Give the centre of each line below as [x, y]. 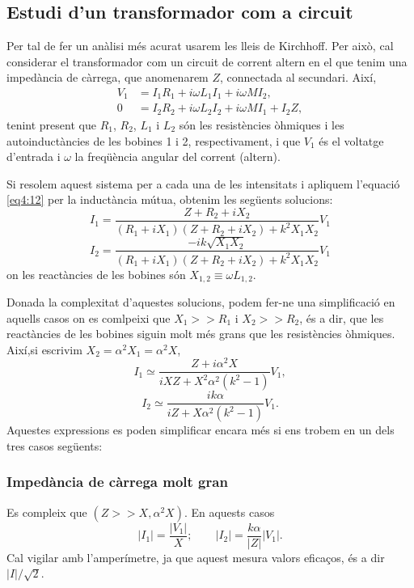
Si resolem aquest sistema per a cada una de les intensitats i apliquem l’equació [203, 183]
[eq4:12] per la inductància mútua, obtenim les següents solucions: [170, 199]
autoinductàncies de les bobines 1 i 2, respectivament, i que [154, 140]
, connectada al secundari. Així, [298, 77]
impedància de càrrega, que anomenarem [108, 77]
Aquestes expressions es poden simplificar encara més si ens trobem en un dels [201, 430]
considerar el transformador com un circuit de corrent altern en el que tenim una [207, 61]
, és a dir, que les [342, 317]
